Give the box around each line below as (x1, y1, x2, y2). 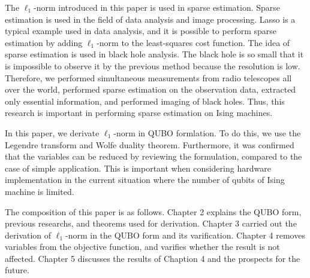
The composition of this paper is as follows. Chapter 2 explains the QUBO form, (5, 205, 302, 218)
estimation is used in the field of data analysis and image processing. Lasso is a (5, 13, 296, 25)
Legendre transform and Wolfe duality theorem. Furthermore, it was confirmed (5, 138, 294, 151)
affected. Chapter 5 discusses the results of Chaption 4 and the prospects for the (5, 252, 300, 264)
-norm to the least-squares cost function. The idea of (97, 36, 290, 48)
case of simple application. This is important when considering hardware (5, 161, 271, 174)
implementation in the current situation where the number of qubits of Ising (5, 173, 285, 186)
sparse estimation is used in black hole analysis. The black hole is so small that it (5, 48, 304, 60)
